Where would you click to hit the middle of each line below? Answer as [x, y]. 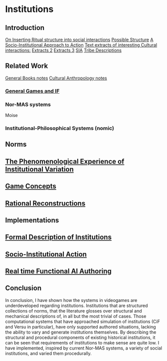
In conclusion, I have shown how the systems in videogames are [71, 300]
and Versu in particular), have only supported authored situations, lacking [81, 326]
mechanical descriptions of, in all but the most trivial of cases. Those [76, 316]
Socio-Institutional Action [46, 254]
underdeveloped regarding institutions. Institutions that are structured [77, 305]
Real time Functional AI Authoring [59, 271]
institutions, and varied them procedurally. [49, 353]
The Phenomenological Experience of [65, 161]
